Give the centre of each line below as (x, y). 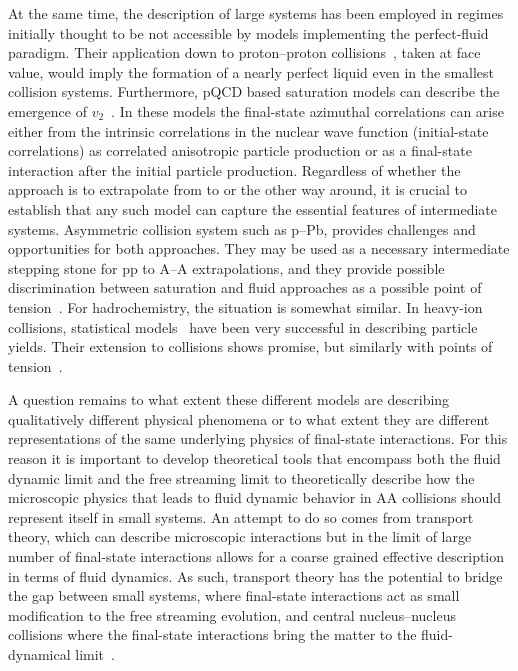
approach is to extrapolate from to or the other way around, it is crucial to (237, 189)
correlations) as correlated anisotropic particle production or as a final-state (240, 150)
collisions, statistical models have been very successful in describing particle (243, 326)
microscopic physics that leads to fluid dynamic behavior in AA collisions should (254, 497)
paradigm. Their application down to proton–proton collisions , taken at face (244, 52)
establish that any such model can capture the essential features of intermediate (252, 208)
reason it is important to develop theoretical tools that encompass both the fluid (254, 458)
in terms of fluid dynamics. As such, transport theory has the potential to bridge (255, 575)
